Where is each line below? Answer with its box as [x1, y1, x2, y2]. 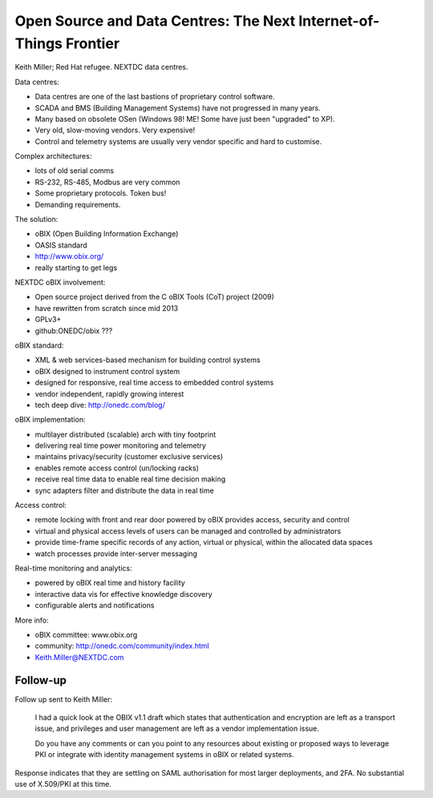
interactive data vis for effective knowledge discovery [34, 589, 212, 598]
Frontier [65, 34, 120, 52]
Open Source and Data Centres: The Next [14, 12, 296, 30]
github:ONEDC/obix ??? [34, 325, 113, 336]
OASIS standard [34, 240, 87, 250]
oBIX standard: [14, 341, 64, 350]
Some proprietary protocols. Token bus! [34, 188, 167, 198]
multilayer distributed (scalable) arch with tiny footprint [34, 429, 216, 439]
